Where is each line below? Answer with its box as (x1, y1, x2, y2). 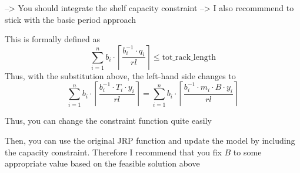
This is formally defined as (5, 33, 101, 45)
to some (233, 145, 262, 158)
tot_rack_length (162, 53, 216, 62)
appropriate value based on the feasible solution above (5, 157, 200, 169)
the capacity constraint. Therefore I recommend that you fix (5, 145, 222, 158)
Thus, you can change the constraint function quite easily (5, 114, 212, 127)
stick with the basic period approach (5, 13, 136, 25)
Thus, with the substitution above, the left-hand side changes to (5, 69, 236, 82)
